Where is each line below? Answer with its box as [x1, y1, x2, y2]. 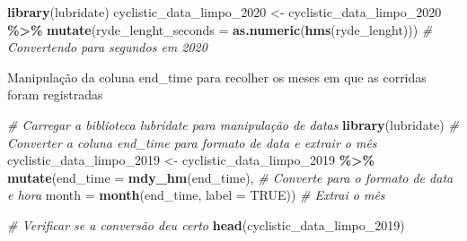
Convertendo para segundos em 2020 [7, 38, 207, 56]
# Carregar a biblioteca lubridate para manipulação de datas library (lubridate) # [7, 115, 459, 133]
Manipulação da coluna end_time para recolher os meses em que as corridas [7, 67, 427, 86]
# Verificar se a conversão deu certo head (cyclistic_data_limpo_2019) [7, 215, 405, 234]
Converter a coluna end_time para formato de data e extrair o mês [7, 133, 377, 151]
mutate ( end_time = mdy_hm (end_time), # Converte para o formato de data [7, 168, 454, 186]
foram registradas [7, 85, 103, 104]
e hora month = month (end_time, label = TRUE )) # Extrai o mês [7, 185, 385, 204]
